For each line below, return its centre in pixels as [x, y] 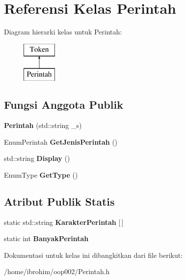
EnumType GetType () [41, 174]
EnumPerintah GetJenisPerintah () [61, 141]
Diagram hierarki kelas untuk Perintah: [63, 32]
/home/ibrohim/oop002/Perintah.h [57, 271]
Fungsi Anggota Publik [64, 105]
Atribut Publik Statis [59, 201]
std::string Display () [37, 158]
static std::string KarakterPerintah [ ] [64, 222]
